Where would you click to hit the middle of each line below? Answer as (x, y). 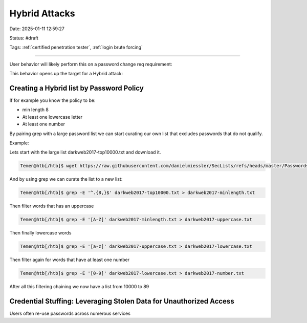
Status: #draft (24, 38)
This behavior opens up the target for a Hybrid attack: (66, 74)
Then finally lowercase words (40, 233)
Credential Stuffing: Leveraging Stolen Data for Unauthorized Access (122, 301)
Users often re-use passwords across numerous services (70, 314)
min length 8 (35, 110)
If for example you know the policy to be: (52, 100)
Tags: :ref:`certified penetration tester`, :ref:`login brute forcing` (76, 47)
